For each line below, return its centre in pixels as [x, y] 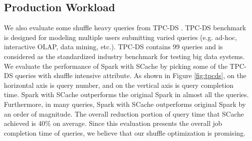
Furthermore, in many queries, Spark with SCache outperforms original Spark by [125, 104]
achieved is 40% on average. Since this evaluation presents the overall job [113, 123]
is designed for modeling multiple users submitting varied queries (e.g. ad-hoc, [121, 37]
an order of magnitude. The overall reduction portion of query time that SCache [124, 113]
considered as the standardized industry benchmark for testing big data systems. [124, 56]
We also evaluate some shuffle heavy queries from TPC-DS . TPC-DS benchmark [125, 28]
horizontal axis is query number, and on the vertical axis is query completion [119, 85]
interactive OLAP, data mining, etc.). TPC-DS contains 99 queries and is [114, 47]
